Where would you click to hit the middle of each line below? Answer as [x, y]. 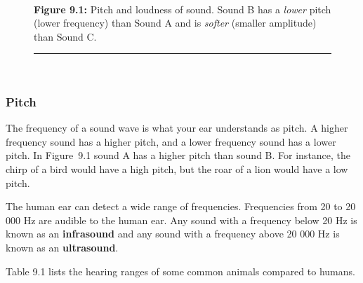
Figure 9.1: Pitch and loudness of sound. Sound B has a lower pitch [183, 9]
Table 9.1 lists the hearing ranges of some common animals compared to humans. [180, 271]
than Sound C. [65, 36]
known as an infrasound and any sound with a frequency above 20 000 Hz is [173, 234]
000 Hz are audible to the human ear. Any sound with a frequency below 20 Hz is [181, 220]
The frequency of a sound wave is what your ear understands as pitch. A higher [177, 128]
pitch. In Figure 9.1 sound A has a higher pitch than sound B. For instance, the [178, 155]
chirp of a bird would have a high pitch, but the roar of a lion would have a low [177, 168]
